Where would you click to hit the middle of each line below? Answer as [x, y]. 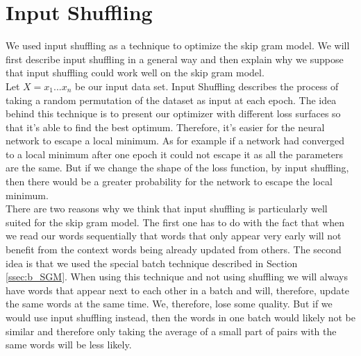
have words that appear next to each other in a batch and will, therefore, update [177, 290]
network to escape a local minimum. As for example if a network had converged [175, 141]
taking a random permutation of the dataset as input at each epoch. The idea [171, 100]
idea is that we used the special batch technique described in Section [152, 263]
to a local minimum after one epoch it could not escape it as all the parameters [175, 154]
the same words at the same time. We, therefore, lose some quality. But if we [169, 304]
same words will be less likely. [69, 345]
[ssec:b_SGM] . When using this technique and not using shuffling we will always [177, 277]
